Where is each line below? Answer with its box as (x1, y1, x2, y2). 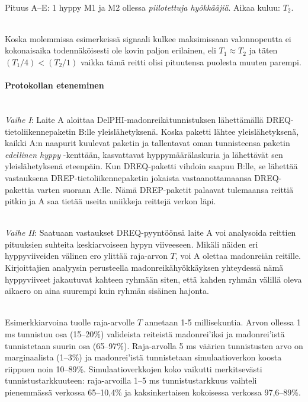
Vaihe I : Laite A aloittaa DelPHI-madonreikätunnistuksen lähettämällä (5, 113, 264, 125)
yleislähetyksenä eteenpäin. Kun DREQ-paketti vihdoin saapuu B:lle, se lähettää (5, 160, 298, 172)
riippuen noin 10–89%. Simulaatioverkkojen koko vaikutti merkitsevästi (5, 362, 262, 375)
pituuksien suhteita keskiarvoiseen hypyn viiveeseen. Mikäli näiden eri (5, 238, 258, 250)
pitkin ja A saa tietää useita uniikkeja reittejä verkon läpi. (5, 195, 216, 207)
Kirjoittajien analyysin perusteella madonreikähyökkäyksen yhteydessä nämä (5, 261, 284, 274)
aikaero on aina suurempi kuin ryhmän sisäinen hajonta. (5, 284, 209, 297)
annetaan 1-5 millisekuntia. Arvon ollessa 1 (145, 316, 301, 328)
